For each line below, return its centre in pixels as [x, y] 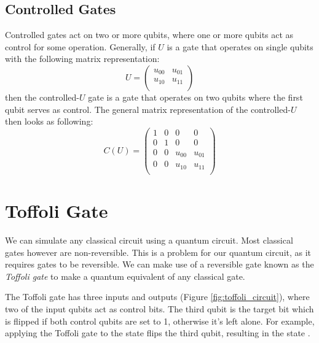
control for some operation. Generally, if [80, 46]
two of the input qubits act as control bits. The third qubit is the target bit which [159, 308]
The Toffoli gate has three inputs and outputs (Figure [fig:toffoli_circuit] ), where [157, 297]
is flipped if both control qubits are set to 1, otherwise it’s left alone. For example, [160, 321]
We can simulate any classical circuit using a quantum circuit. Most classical [149, 240]
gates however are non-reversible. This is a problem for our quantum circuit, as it [158, 252]
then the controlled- [42, 97]
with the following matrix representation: [82, 59]
